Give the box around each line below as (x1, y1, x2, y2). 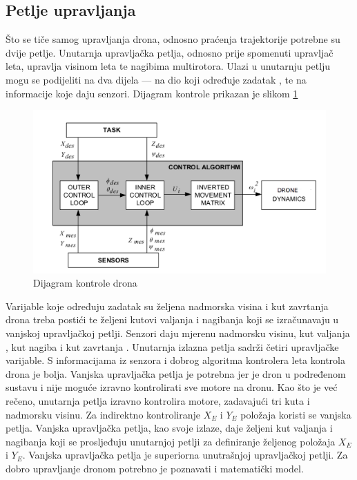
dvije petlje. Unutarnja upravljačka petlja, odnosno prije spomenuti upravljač (6, 45, 334, 59)
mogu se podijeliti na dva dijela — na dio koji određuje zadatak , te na (6, 72, 307, 86)
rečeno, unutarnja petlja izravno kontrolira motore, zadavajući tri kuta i (6, 393, 310, 407)
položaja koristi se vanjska (240, 407, 351, 421)
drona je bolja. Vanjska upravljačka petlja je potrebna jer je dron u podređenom (6, 366, 346, 381)
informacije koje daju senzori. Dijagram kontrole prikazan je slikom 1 (6, 86, 298, 100)
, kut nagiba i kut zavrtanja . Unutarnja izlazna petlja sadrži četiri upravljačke (6, 339, 339, 354)
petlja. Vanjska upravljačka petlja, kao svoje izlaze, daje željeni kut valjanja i (6, 421, 333, 435)
